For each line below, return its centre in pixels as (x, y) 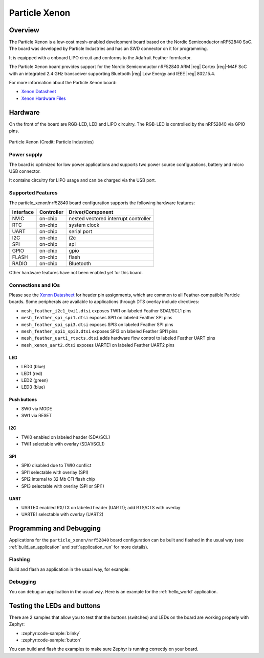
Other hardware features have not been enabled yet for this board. (76, 272)
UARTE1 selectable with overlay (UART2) (62, 515)
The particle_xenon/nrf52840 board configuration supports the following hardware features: (102, 203)
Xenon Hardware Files (44, 98)
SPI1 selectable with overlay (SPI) (55, 472)
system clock (84, 225)
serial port (80, 231)
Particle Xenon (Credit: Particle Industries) (52, 142)
